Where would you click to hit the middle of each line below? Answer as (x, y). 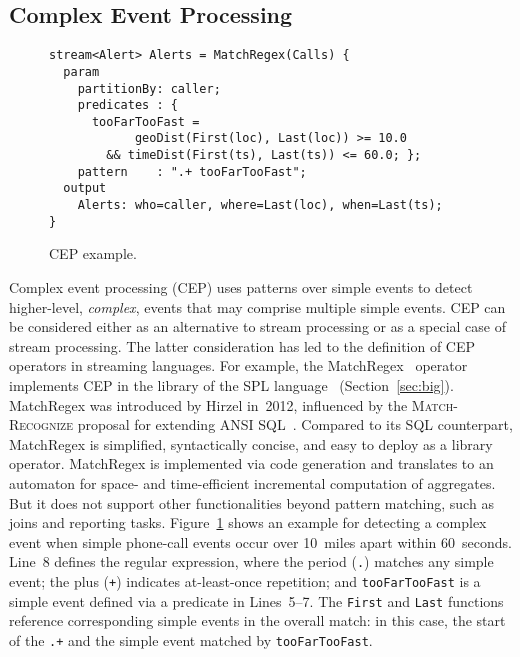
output (85, 188)
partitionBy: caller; (149, 88)
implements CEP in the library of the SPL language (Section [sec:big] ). (231, 384)
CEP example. (93, 253)
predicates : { (127, 105)
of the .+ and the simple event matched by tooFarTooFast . (191, 639)
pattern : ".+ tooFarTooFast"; (192, 171)
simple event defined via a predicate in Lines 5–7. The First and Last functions (256, 600)
